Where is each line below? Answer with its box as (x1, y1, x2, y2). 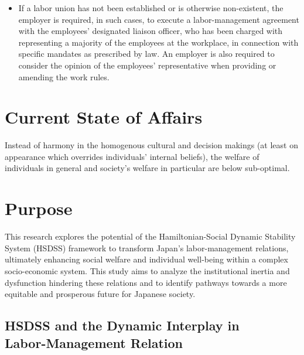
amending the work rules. (18, 70, 110, 83)
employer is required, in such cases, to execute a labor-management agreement (18, 13, 299, 25)
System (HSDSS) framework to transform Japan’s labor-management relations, (5, 241, 289, 254)
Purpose (5, 196, 73, 220)
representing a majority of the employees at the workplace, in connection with (18, 36, 299, 48)
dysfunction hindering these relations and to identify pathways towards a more (5, 276, 287, 288)
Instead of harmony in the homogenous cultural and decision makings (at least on (5, 139, 298, 151)
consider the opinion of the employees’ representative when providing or (18, 59, 276, 71)
